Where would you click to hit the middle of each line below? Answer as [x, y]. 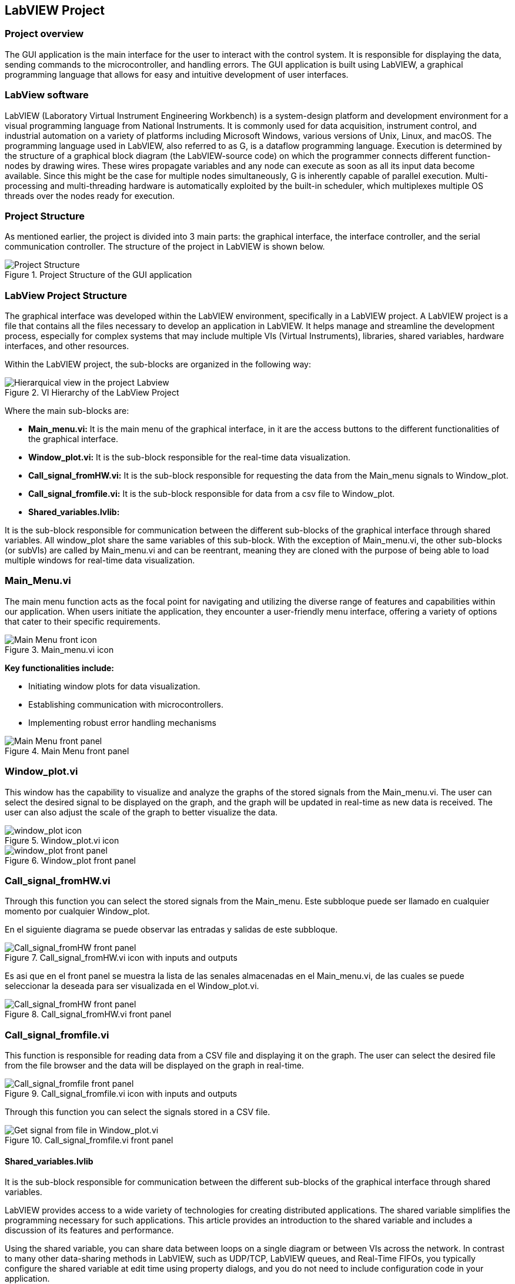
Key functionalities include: [60, 668]
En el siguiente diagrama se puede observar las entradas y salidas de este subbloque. [171, 930]
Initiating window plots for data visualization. [114, 686]
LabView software [47, 95]
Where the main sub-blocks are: [67, 411]
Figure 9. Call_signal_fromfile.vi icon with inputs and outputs [121, 1094]
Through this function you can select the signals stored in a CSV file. [138, 1112]
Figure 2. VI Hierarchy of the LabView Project [92, 393]
